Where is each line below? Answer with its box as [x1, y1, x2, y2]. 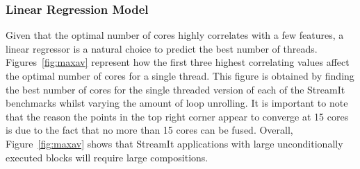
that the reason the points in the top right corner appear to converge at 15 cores [6, 109, 349, 123]
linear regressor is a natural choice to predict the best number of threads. [6, 41, 318, 55]
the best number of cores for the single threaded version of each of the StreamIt [6, 82, 345, 96]
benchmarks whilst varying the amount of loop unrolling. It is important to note [6, 96, 348, 110]
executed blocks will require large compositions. [6, 150, 208, 164]
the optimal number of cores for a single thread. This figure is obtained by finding [6, 69, 354, 82]
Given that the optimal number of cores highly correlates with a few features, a [6, 28, 344, 42]
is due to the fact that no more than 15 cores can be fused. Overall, [6, 123, 293, 137]
